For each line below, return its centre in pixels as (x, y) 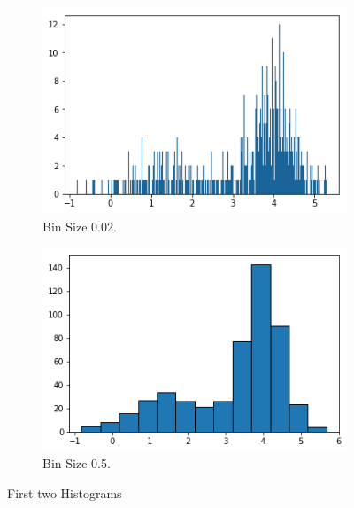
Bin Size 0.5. (77, 463)
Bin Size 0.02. (80, 226)
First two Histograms (65, 492)
